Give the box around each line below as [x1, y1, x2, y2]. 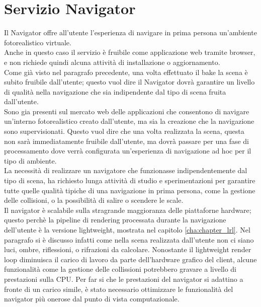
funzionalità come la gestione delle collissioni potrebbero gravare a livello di [4, 264, 236, 274]
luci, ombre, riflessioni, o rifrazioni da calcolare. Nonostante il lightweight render [4, 244, 251, 255]
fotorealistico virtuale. [4, 37, 71, 47]
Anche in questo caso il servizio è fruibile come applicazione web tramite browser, [4, 47, 255, 57]
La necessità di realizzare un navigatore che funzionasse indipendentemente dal [4, 165, 247, 176]
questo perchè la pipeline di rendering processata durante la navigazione [4, 214, 226, 225]
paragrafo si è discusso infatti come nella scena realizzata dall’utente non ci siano [4, 234, 254, 245]
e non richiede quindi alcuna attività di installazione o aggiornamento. [4, 56, 220, 67]
